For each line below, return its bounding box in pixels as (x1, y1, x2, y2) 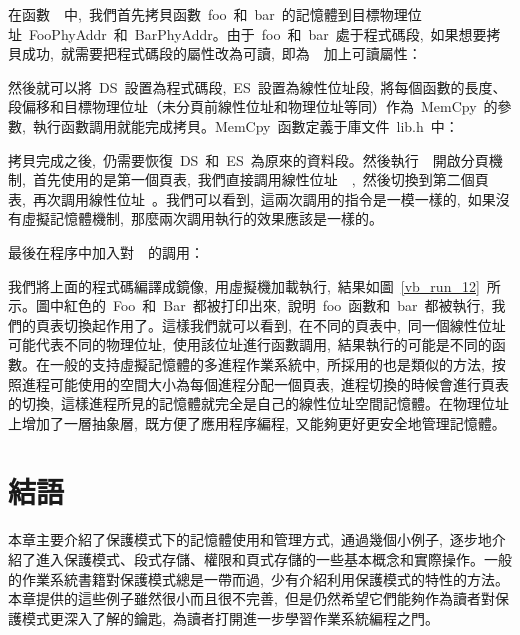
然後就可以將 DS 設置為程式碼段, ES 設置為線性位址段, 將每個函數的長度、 (8, 76, 507, 97)
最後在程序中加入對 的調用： (8, 241, 204, 262)
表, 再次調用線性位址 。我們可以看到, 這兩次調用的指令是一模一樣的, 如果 (8, 188, 496, 209)
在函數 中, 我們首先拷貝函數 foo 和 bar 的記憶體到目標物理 (8, 4, 408, 24)
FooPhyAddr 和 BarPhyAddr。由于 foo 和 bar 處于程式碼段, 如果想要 (28, 23, 487, 44)
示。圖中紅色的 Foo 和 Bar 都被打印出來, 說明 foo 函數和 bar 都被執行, (8, 295, 485, 316)
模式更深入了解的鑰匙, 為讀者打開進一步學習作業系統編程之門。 (21, 607, 439, 628)
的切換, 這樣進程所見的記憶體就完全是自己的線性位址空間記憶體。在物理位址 (8, 393, 509, 414)
